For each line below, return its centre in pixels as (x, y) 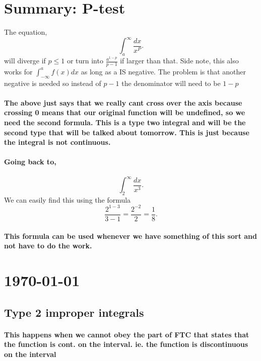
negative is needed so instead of (53, 83)
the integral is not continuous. (57, 142)
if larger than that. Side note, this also (179, 61)
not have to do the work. (48, 246)
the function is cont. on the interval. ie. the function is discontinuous (126, 344)
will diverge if (25, 61)
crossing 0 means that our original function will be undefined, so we (125, 112)
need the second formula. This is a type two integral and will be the (125, 122)
